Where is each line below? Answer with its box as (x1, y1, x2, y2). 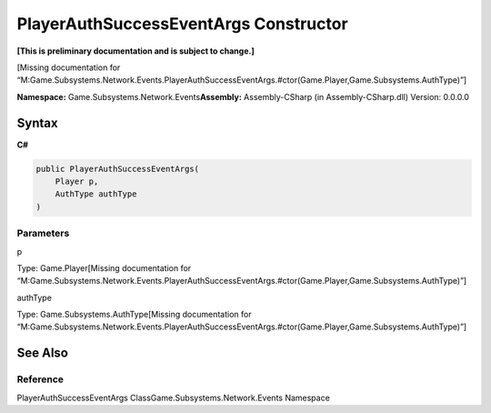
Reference (16, 373, 64, 386)
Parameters (16, 227, 70, 240)
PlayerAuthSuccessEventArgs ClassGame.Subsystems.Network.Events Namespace (16, 392, 331, 403)
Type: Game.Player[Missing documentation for (16, 262, 192, 273)
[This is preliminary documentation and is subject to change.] (16, 45, 255, 56)
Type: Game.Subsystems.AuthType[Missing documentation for (16, 309, 252, 320)
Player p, (55, 176, 99, 186)
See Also (16, 346, 68, 361)
